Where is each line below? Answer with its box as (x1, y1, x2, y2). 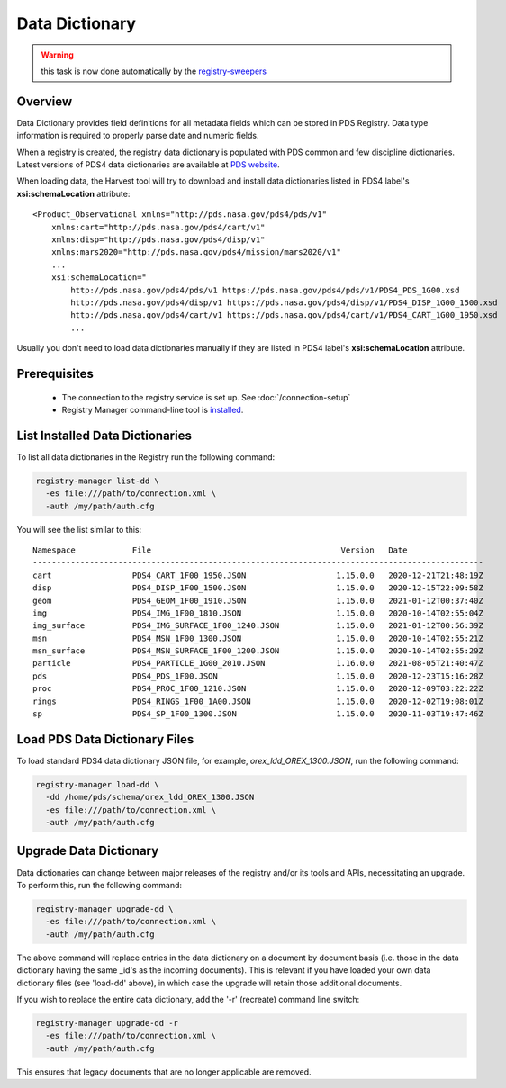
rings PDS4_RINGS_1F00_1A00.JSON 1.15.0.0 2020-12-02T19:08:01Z (32, 696, 483, 706)
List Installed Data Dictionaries (16, 427, 193, 443)
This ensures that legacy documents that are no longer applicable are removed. (16, 1066, 312, 1077)
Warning (41, 49, 74, 60)
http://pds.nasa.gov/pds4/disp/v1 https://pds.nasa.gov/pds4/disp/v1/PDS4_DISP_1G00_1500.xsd (70, 297, 499, 308)
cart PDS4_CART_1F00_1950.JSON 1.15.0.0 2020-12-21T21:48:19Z (32, 570, 483, 580)
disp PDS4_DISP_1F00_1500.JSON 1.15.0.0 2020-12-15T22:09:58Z (32, 583, 483, 593)
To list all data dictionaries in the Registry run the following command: (16, 451, 276, 463)
